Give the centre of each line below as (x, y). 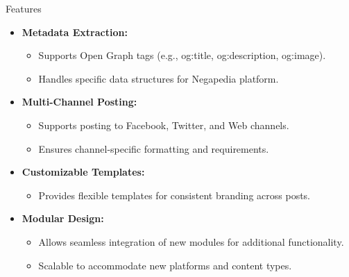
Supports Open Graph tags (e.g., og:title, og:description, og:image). (182, 55)
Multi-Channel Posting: (79, 102)
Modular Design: (63, 218)
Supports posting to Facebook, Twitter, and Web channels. (164, 125)
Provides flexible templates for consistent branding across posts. (174, 195)
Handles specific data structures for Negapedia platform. (159, 78)
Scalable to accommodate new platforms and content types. (165, 265)
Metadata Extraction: (75, 32)
